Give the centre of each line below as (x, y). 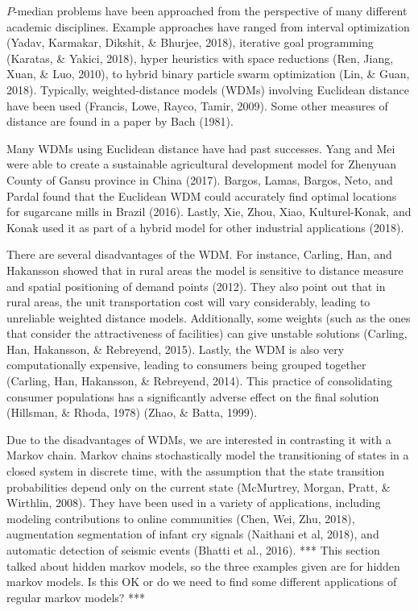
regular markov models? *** (76, 597)
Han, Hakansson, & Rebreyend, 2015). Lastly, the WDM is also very (176, 349)
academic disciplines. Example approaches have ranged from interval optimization (208, 26)
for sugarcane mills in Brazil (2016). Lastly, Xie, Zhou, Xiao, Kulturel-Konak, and (209, 212)
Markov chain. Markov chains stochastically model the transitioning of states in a (208, 455)
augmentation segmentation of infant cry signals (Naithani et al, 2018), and (193, 534)
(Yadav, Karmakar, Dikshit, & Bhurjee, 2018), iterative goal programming (190, 42)
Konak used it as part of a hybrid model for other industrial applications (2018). (205, 227)
